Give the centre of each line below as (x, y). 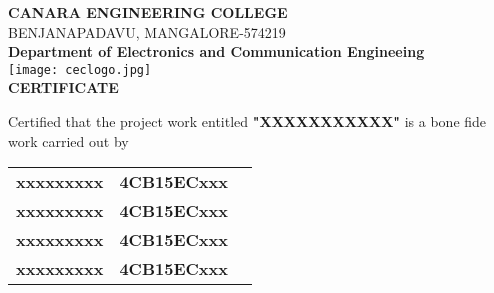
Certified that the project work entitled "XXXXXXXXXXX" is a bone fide (247, 121)
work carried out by (68, 140)
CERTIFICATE (63, 87)
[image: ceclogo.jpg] (80, 69)
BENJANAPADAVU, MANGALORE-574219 (147, 31)
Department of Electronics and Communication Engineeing (216, 51)
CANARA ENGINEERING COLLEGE (148, 12)
